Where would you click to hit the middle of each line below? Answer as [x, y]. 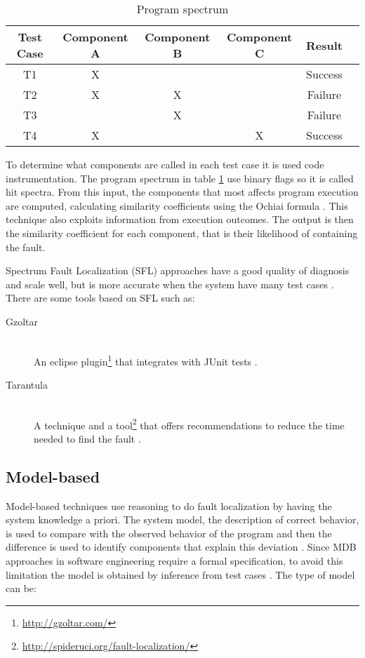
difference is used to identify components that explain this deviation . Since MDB [181, 547]
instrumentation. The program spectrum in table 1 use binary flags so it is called [180, 178]
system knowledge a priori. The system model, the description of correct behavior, [182, 519]
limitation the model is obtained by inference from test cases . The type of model [180, 574]
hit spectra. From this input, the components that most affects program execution [182, 192]
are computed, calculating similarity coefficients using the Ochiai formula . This [177, 205]
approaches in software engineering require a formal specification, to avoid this [174, 560]
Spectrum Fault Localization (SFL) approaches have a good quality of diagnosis [178, 270]
